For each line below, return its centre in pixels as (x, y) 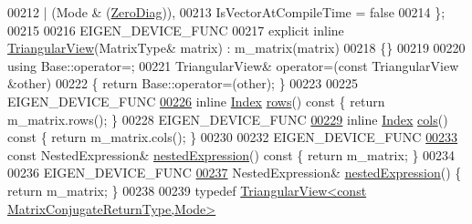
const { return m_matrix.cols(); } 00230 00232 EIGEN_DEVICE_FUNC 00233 (233, 137)
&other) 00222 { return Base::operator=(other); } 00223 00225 (183, 83)
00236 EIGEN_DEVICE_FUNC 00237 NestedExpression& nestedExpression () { (235, 173)
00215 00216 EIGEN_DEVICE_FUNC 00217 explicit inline (176, 30)
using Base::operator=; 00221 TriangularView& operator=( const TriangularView (233, 65)
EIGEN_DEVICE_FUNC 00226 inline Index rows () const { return (196, 101)
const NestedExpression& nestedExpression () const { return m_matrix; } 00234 (231, 154)
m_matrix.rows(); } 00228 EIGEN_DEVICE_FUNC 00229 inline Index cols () (228, 119)
